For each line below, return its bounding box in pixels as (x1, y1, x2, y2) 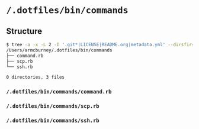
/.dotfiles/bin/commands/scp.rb (6, 103, 99, 109)
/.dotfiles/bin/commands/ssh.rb (6, 117, 99, 124)
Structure (6, 26, 43, 36)
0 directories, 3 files (6, 75, 65, 80)
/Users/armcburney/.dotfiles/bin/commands (6, 47, 113, 53)
